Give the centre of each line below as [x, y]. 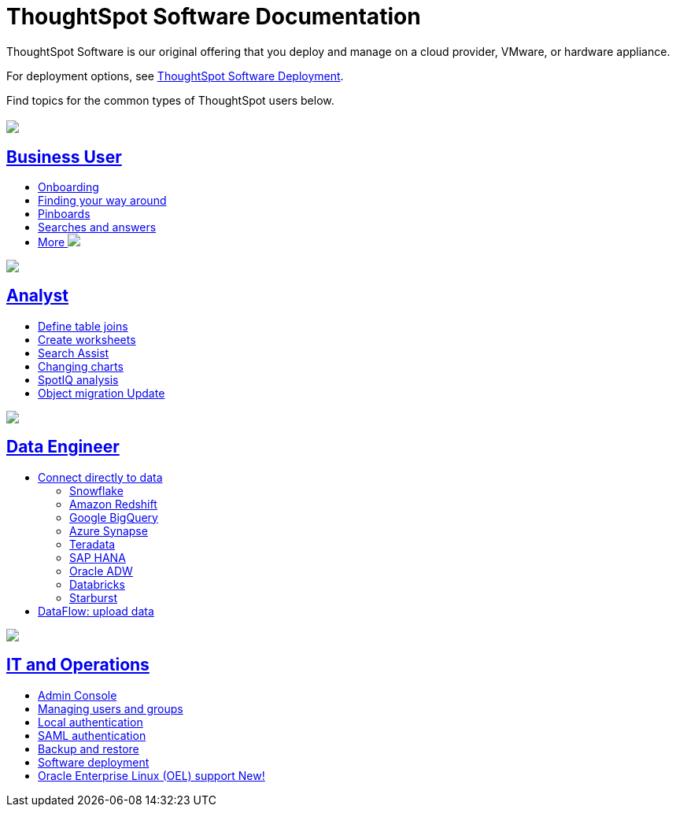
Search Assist [74, 353]
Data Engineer [63, 447]
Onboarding [68, 187]
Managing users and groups [111, 708]
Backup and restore [89, 748]
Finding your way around [102, 201]
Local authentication [91, 722]
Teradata [92, 544]
